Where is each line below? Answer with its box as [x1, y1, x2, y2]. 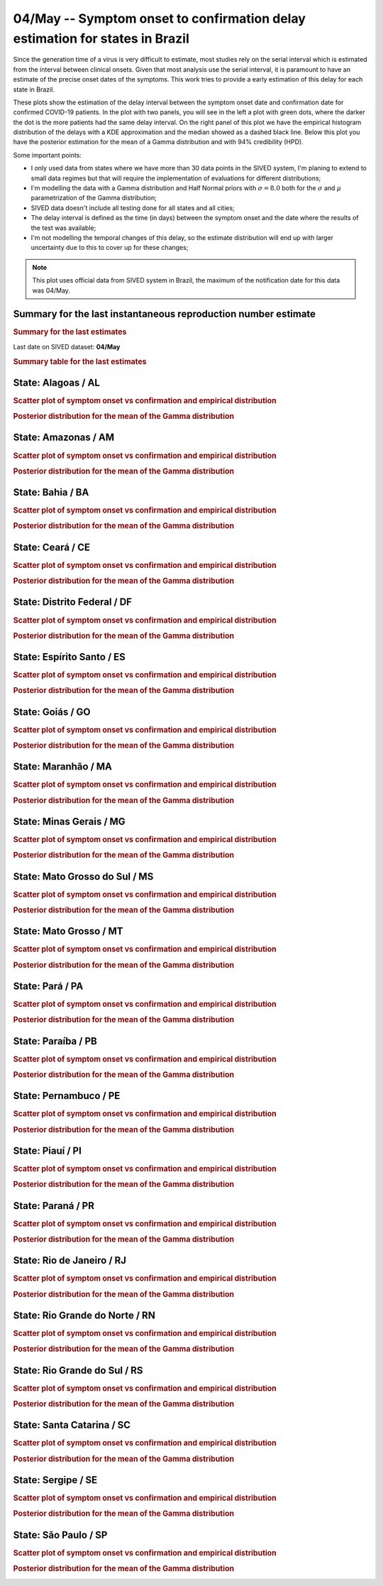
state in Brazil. [13, 85, 55, 94]
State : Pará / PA [13, 980, 84, 992]
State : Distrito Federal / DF [13, 596, 133, 608]
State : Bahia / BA [13, 486, 89, 498]
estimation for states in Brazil [13, 31, 189, 46]
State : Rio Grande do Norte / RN [13, 1309, 155, 1321]
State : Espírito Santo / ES [13, 651, 126, 663]
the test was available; [30, 224, 96, 232]
